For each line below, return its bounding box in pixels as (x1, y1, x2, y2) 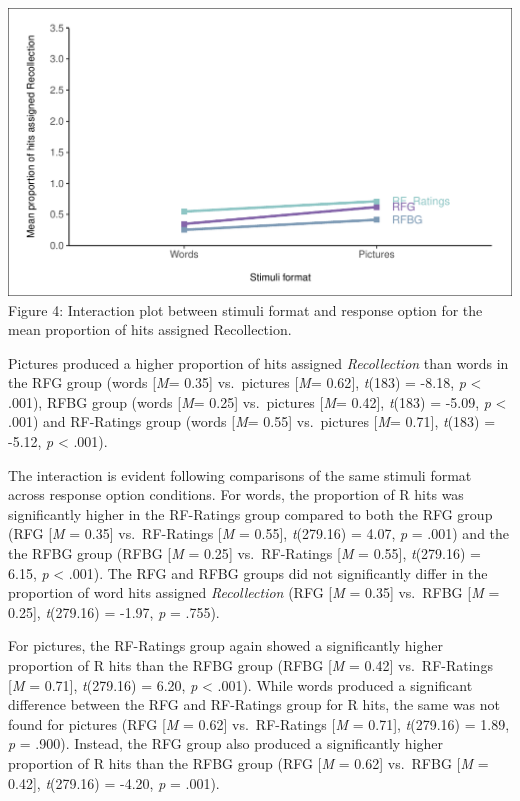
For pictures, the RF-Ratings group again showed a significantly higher (8, 635, 443, 656)
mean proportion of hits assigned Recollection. (8, 319, 292, 340)
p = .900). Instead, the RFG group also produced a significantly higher (8, 733, 444, 754)
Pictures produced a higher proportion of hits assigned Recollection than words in (8, 352, 509, 373)
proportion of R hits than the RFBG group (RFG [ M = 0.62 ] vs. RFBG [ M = (8, 752, 489, 773)
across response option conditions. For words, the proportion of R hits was (8, 484, 464, 505)
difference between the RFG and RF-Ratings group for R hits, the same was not (8, 694, 501, 715)
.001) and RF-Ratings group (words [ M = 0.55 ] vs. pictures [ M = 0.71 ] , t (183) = (8, 411, 496, 432)
